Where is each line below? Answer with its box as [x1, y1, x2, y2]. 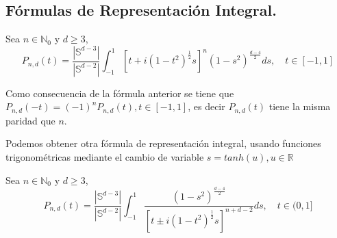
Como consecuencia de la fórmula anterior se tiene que [5, 85, 234, 100]
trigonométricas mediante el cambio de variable [5, 149, 204, 163]
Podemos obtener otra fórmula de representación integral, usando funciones [5, 136, 321, 150]
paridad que [5, 113, 55, 127]
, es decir [188, 99, 225, 114]
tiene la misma [269, 99, 331, 114]
